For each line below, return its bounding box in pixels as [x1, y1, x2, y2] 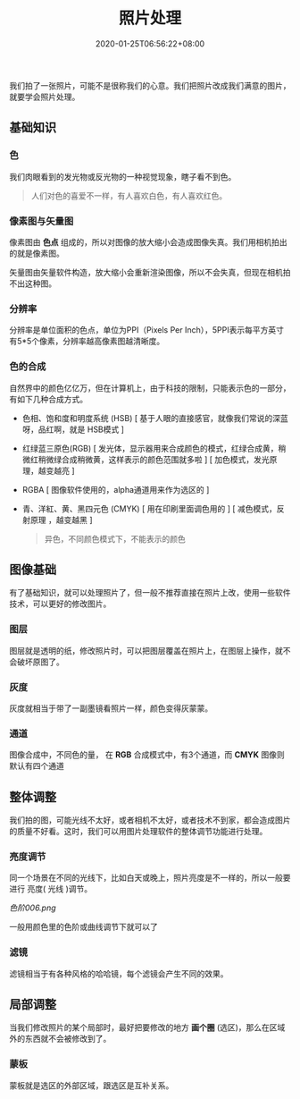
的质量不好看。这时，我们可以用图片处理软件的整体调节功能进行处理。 [9, 826, 268, 837]
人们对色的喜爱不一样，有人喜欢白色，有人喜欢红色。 [30, 190, 228, 201]
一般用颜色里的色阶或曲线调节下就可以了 [9, 922, 158, 933]
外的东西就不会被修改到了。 [9, 1034, 112, 1044]
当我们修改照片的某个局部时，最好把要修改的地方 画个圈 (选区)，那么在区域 [9, 1022, 286, 1033]
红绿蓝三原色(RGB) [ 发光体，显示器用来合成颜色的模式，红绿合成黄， [21, 443, 279, 453]
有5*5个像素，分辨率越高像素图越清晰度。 [9, 336, 165, 347]
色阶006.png [9, 902, 56, 913]
